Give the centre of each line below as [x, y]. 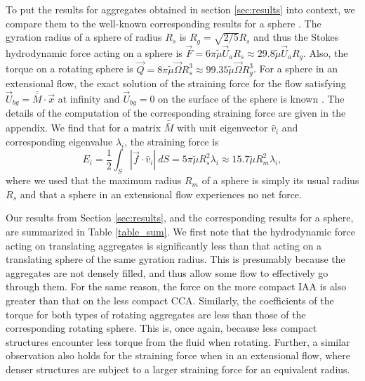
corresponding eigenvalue [59, 141]
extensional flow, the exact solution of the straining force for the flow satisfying [176, 83]
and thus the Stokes [296, 37]
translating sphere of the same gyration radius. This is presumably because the [175, 259]
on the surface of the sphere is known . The [251, 98]
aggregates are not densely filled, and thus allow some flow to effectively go [167, 272]
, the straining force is [172, 141]
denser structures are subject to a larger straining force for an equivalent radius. [178, 369]
